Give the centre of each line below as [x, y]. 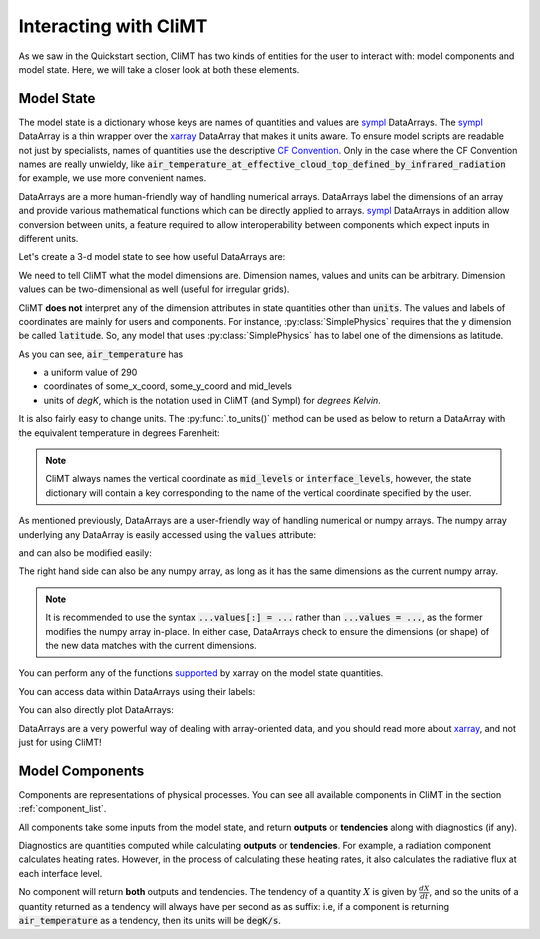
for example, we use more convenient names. [112, 178]
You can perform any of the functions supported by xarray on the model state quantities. [201, 673]
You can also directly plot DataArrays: [96, 710]
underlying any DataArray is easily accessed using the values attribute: [167, 534]
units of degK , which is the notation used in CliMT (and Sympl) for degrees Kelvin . [212, 400]
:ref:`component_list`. [62, 809]
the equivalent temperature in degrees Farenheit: [119, 432]
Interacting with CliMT [113, 26]
